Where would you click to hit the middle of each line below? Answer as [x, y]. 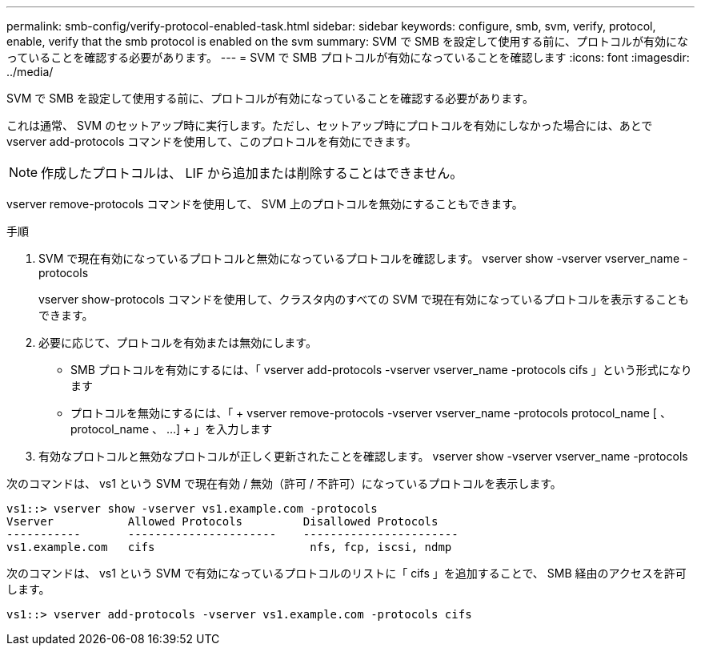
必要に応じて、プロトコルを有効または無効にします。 [178, 342]
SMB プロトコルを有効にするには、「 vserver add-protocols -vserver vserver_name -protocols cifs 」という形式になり [381, 370]
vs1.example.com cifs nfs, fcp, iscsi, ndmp [229, 547]
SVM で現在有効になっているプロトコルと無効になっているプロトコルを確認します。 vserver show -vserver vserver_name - [363, 258]
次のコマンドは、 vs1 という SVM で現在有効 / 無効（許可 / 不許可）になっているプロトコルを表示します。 [284, 483]
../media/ [30, 72]
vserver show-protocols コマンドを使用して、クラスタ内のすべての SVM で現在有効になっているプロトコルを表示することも [364, 299]
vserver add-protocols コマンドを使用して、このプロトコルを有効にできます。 [212, 141]
